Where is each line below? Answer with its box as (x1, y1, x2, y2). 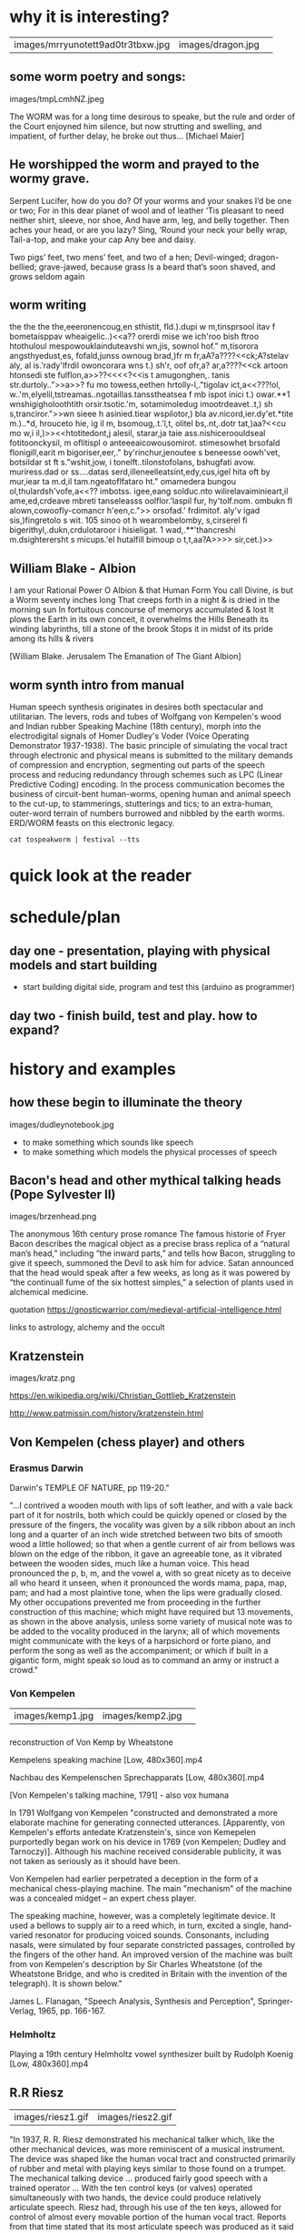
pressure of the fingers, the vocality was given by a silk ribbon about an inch (9, 1519, 296, 1530)
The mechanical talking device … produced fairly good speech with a (9, 2173, 268, 2184)
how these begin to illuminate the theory (9, 1095, 243, 1110)
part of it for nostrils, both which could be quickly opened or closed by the (9, 1509, 288, 1520)
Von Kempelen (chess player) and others (9, 1434, 245, 1450)
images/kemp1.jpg (14, 1709, 93, 1722)
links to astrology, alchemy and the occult (9, 1322, 165, 1333)
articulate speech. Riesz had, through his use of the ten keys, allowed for (9, 2202, 282, 2213)
